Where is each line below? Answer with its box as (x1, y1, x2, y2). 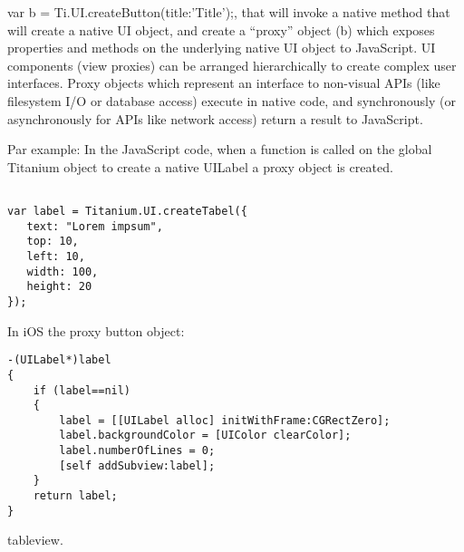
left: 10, (26, 249, 85, 263)
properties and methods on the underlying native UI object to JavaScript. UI (7, 38, 436, 57)
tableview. (7, 530, 63, 549)
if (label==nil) (33, 383, 131, 397)
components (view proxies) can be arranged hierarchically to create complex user (7, 55, 457, 74)
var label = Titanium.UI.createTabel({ (7, 205, 247, 218)
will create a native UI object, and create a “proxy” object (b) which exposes (7, 20, 435, 39)
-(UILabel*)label (7, 353, 111, 367)
